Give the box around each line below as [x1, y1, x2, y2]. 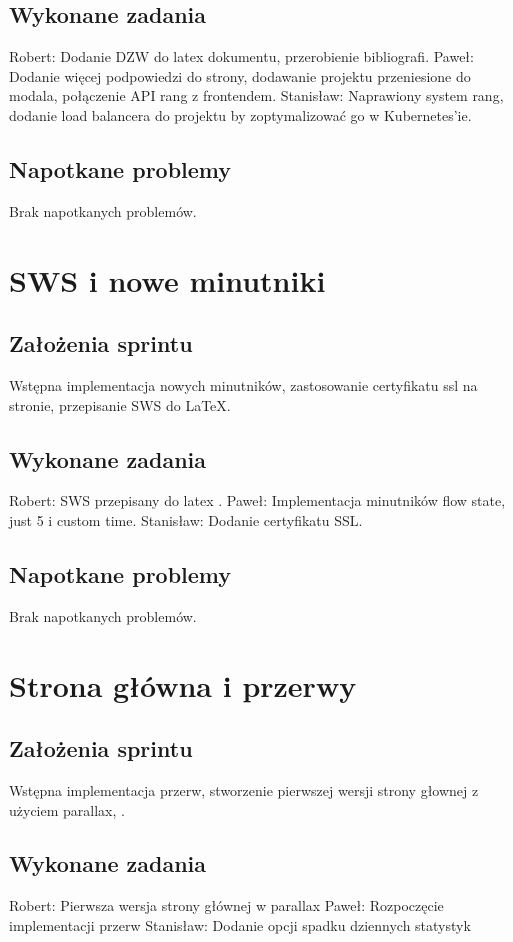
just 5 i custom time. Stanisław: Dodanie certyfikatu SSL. [9, 509, 363, 530]
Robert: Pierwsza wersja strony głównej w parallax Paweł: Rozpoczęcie [9, 895, 444, 916]
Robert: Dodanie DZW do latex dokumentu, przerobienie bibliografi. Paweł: [9, 46, 474, 67]
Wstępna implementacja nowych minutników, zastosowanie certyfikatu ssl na [9, 374, 478, 395]
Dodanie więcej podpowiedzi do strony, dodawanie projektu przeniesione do [9, 65, 471, 86]
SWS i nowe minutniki [9, 259, 326, 300]
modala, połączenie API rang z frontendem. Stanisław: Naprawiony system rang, [9, 85, 504, 106]
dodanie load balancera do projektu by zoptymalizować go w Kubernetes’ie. [9, 104, 472, 125]
